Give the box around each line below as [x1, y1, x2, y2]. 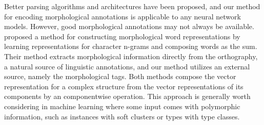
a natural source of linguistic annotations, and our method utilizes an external [4, 61, 250, 71]
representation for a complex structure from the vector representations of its [4, 81, 243, 91]
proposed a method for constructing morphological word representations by [4, 31, 240, 41]
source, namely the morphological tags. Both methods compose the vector [4, 71, 236, 82]
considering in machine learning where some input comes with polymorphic [4, 101, 240, 111]
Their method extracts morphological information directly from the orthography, [4, 51, 258, 61]
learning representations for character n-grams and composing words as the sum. [4, 41, 257, 52]
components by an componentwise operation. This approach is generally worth [4, 91, 251, 102]
